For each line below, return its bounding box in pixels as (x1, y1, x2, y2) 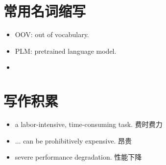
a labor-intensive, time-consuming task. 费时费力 (15, 119, 163, 129)
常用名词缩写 (3, 1, 86, 21)
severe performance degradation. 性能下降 (15, 152, 142, 162)
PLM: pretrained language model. (15, 45, 117, 56)
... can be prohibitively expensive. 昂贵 (15, 135, 132, 145)
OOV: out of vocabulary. (15, 29, 89, 40)
